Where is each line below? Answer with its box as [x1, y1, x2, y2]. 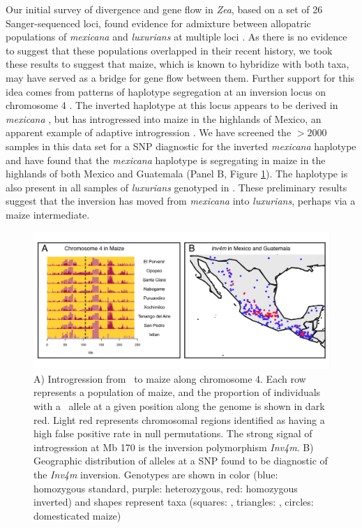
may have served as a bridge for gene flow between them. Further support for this [6, 70, 355, 85]
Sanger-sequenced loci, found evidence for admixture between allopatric [6, 15, 311, 30]
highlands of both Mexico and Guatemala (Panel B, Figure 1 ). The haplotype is [6, 166, 348, 181]
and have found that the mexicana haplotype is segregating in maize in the [6, 152, 326, 167]
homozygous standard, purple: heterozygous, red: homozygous [33, 481, 298, 495]
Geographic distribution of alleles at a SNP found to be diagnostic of [33, 453, 328, 468]
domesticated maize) [33, 508, 121, 522]
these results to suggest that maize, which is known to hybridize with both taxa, [6, 57, 349, 71]
